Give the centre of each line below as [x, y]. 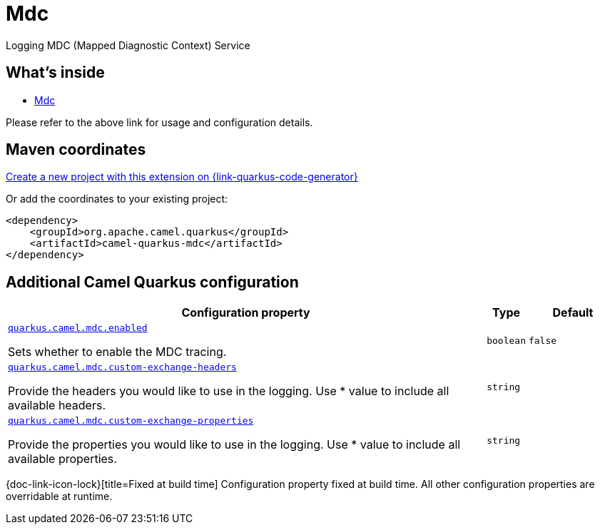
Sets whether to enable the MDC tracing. [117, 352]
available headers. [57, 406]
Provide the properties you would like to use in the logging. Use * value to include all [234, 445]
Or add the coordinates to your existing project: [117, 199]
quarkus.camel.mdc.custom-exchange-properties [131, 421]
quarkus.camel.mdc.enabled [78, 328]
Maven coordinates [76, 150]
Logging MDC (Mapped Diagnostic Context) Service [128, 45]
